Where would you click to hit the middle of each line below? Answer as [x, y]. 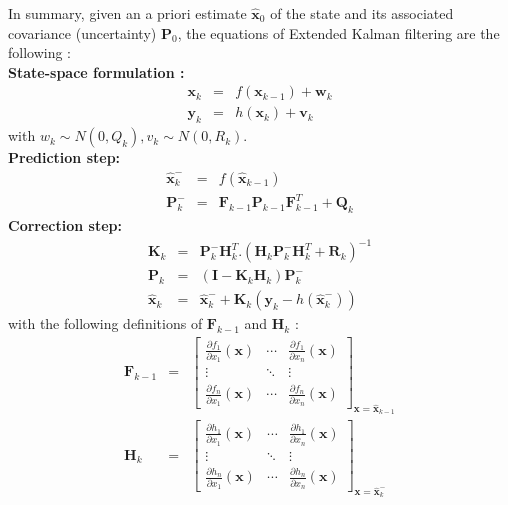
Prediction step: [64, 157]
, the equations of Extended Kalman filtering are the [338, 32]
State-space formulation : [96, 71]
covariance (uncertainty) [82, 32]
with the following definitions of [105, 323]
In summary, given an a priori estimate [127, 13]
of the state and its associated [362, 13]
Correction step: [65, 225]
